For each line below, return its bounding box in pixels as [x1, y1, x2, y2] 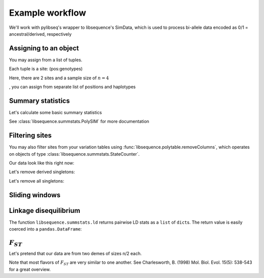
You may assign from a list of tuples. [9, 57, 83, 63]
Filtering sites [9, 131, 52, 139]
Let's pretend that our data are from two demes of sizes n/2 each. [9, 250, 142, 256]
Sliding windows [9, 191, 61, 199]
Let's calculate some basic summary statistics [9, 109, 102, 115]
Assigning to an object [9, 44, 79, 52]
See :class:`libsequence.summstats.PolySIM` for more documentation [9, 118, 149, 124]
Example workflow [9, 7, 87, 18]
